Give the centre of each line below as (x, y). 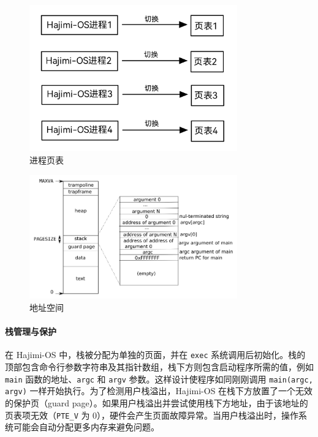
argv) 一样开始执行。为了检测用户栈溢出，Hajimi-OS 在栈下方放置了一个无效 (159, 391)
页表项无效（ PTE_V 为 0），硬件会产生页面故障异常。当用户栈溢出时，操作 (152, 415)
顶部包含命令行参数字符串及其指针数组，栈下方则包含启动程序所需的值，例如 (159, 367)
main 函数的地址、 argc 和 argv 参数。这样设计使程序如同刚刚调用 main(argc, (159, 379)
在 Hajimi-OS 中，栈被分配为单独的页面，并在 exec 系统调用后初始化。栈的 (155, 355)
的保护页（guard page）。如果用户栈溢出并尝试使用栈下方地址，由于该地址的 (157, 403)
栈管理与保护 (31, 331)
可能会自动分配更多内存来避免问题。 (86, 427)
